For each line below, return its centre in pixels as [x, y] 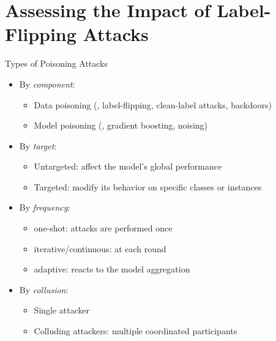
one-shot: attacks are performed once [103, 228]
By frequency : [45, 207]
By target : [38, 145]
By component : [47, 84]
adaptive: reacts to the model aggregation [112, 269]
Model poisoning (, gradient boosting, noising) [121, 125]
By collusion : [44, 289]
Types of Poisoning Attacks [57, 63]
